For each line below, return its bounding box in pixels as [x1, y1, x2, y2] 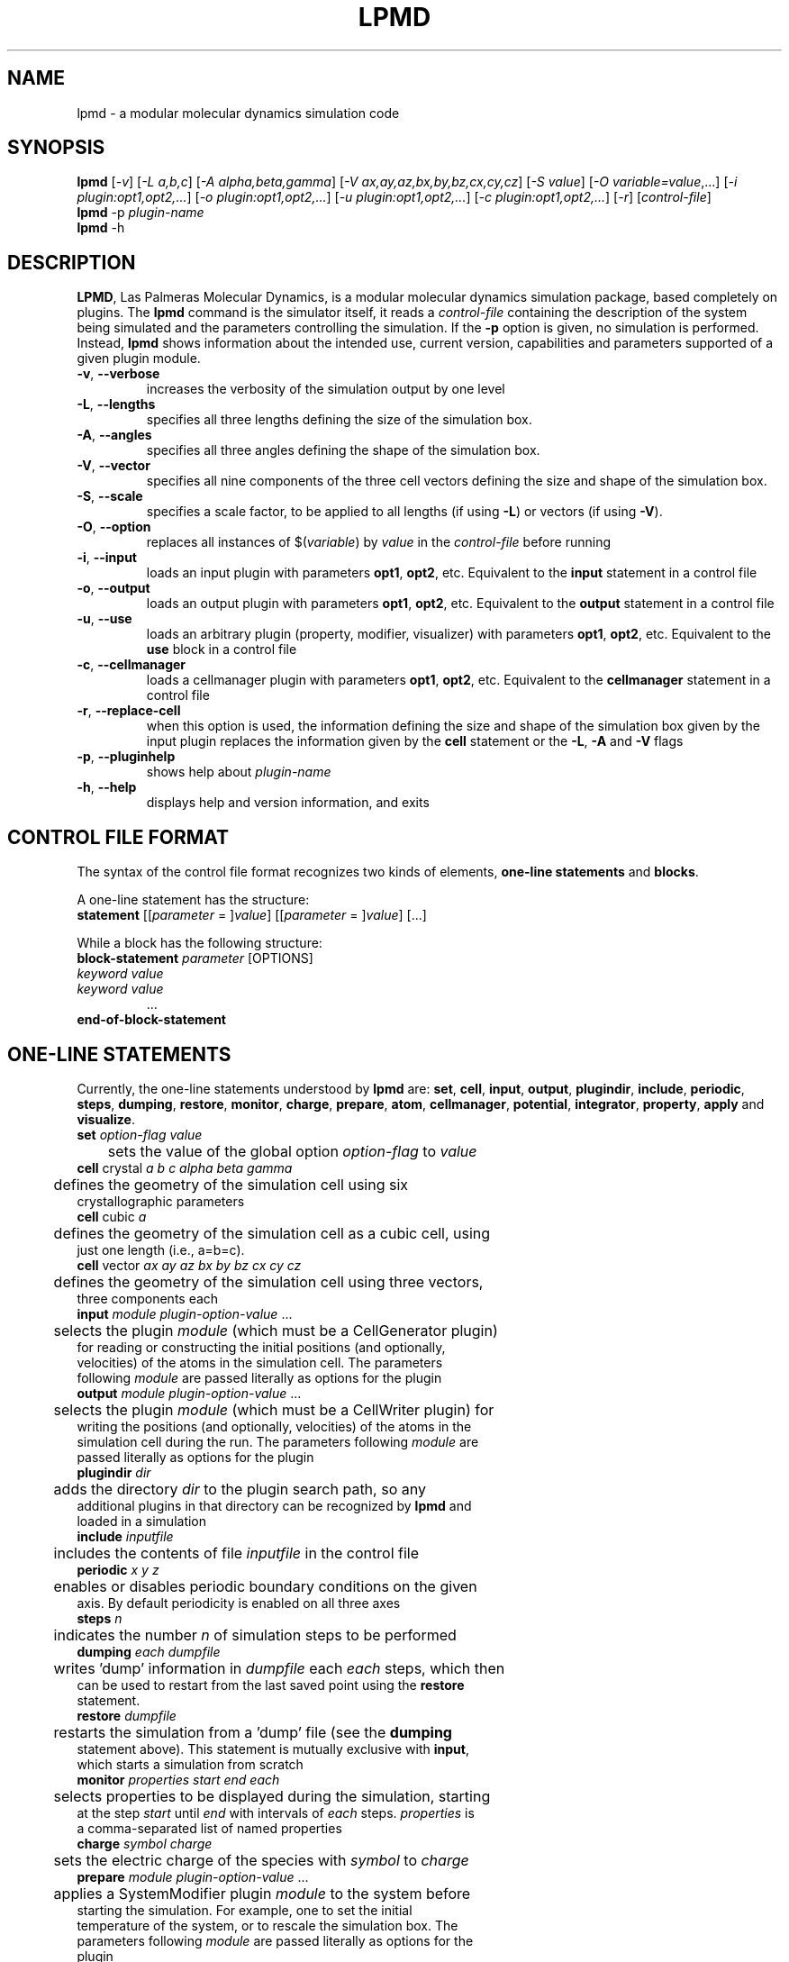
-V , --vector [77, 458, 150, 474]
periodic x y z [77, 1561, 159, 1577]
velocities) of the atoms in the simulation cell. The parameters [77, 1354, 443, 1370]
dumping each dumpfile [77, 1643, 221, 1659]
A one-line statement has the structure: [77, 892, 310, 908]
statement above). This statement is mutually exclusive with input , [77, 1740, 469, 1757]
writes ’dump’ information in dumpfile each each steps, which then [53, 1658, 505, 1677]
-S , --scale [77, 488, 143, 504]
